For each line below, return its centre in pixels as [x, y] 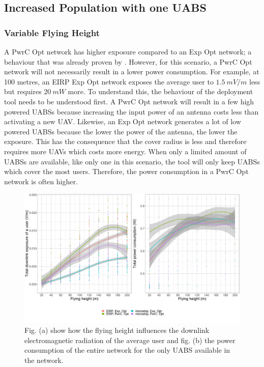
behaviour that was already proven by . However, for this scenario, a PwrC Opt [128, 61]
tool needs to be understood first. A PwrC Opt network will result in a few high [129, 101]
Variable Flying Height [52, 32]
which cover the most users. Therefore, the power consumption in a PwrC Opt [126, 171]
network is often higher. [41, 181]
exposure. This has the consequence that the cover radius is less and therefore [125, 141]
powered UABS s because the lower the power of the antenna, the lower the [121, 131]
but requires [23, 91]
